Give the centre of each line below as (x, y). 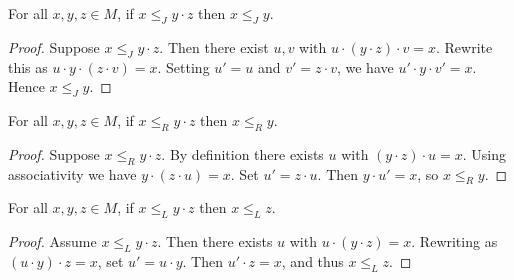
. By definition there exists (242, 153)
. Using (484, 153)
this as (28, 66)
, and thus (312, 260)
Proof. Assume (52, 241)
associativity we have (72, 173)
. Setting (183, 66)
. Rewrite (464, 46)
